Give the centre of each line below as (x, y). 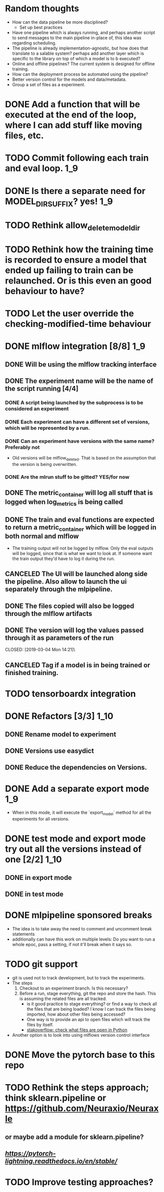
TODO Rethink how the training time (79, 250)
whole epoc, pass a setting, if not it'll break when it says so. (72, 945)
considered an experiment (37, 409)
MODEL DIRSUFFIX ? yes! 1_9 (59, 202)
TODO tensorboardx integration (71, 694)
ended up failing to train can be (69, 270)
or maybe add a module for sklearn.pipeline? (74, 1137)
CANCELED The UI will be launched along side (76, 574)
